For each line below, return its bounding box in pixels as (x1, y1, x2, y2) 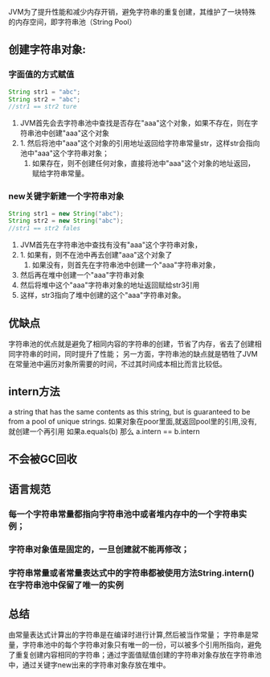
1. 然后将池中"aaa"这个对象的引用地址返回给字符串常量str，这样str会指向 (19, 138, 260, 148)
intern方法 (8, 385, 60, 398)
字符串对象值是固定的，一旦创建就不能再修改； (8, 544, 190, 555)
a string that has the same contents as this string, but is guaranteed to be (8, 407, 251, 416)
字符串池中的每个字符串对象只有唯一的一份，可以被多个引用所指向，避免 (22, 640, 262, 650)
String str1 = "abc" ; (8, 88, 81, 96)
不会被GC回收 (8, 452, 78, 466)
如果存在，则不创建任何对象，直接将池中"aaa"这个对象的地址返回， (31, 159, 256, 168)
